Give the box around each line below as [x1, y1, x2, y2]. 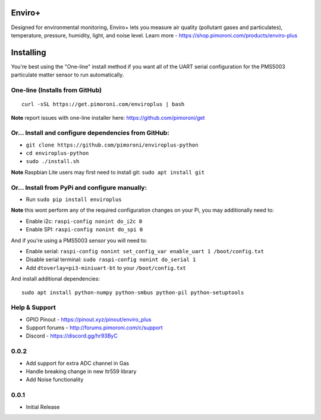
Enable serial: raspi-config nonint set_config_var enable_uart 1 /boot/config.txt [26, 247, 265, 254]
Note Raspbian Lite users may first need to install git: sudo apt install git [11, 168, 205, 176]
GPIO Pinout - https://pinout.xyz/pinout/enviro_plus [26, 316, 152, 323]
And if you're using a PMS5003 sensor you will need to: [11, 237, 147, 244]
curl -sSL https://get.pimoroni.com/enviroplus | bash [21, 101, 185, 108]
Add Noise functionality [26, 376, 84, 383]
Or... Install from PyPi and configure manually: [11, 183, 147, 192]
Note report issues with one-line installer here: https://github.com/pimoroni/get [11, 114, 205, 121]
